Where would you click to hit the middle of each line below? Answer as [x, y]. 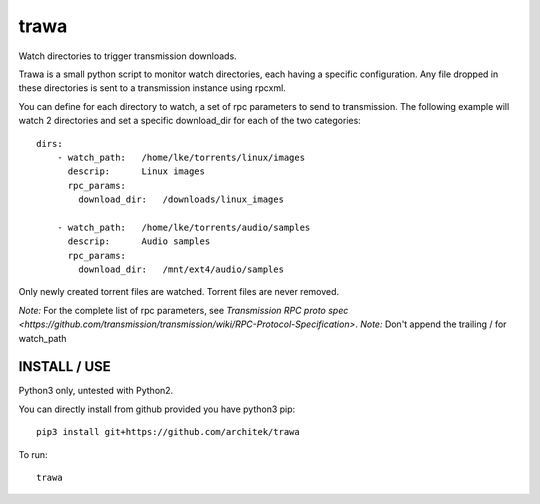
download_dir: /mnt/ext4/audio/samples [181, 269]
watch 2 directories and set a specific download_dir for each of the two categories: [190, 121]
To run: [33, 454]
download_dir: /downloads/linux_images [181, 199]
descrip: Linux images [136, 171]
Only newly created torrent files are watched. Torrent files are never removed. [179, 292]
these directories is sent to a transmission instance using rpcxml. [152, 88]
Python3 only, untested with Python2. [96, 391]
